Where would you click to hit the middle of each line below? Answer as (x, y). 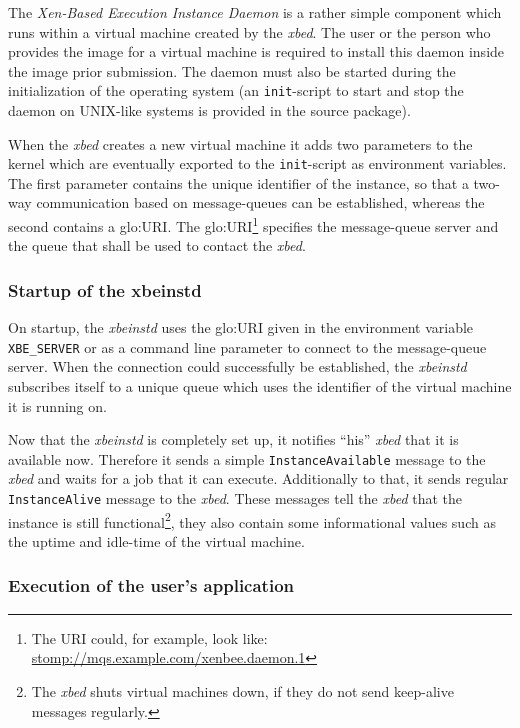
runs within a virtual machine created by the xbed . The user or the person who (249, 31)
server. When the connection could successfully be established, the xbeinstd (237, 366)
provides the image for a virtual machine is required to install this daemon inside (256, 51)
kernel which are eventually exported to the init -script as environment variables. (257, 163)
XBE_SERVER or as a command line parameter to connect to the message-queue (247, 346)
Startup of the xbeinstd (105, 289)
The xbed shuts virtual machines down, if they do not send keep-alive (242, 690)
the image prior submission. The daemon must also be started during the (232, 70)
